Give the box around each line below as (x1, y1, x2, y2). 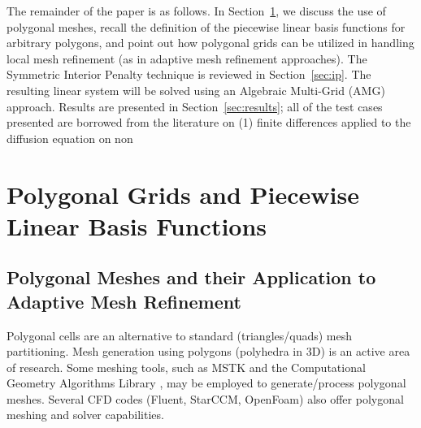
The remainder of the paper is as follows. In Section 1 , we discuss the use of (7, 2, 386, 19)
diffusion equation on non (7, 129, 133, 146)
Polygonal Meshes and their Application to (7, 265, 376, 290)
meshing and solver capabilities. (7, 406, 164, 423)
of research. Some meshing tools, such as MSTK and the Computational (7, 358, 366, 375)
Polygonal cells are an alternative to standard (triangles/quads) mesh (7, 326, 353, 344)
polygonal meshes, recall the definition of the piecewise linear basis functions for (7, 18, 406, 35)
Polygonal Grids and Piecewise (7, 177, 359, 210)
